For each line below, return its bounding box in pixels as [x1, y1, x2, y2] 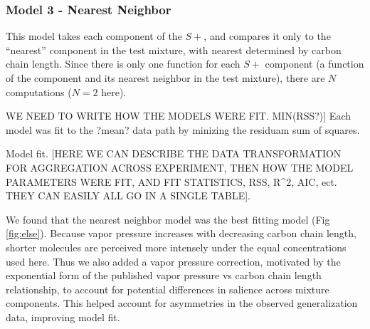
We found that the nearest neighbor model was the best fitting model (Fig [6, 211, 330, 226]
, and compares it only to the [203, 28, 331, 43]
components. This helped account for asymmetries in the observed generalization [6, 296, 358, 310]
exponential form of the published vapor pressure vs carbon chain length [6, 268, 322, 283]
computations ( [6, 84, 72, 99]
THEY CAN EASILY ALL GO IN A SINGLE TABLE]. [6, 188, 250, 203]
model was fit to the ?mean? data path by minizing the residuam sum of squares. [6, 122, 360, 137]
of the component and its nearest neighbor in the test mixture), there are [6, 70, 325, 85]
